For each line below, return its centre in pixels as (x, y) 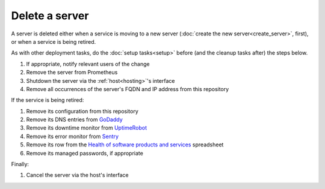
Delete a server (50, 16)
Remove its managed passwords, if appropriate (85, 153)
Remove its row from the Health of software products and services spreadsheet (125, 145)
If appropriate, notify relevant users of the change (88, 64)
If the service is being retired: (48, 100)
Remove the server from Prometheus (72, 73)
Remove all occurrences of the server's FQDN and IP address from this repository (128, 89)
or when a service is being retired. (54, 41)
